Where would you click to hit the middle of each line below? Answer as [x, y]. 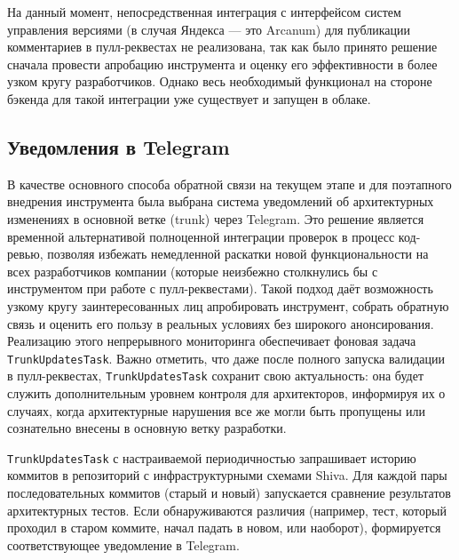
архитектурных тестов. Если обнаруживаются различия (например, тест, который [227, 510]
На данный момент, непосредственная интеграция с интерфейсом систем [204, 12]
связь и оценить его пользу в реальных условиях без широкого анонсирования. [221, 323]
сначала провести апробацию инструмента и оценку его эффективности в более [222, 64]
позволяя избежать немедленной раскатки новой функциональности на [238, 254]
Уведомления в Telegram [119, 146]
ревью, [25, 254]
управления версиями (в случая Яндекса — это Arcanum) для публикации [209, 29]
